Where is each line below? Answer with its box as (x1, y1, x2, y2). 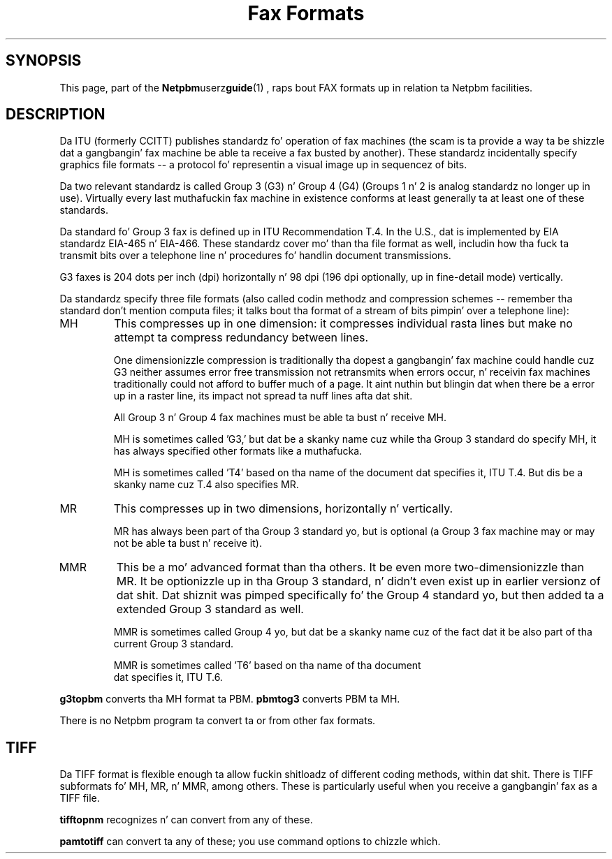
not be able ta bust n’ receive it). (113, 537, 262, 550)
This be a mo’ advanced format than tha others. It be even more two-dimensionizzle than (116, 560, 584, 575)
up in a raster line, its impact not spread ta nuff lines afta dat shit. (113, 390, 413, 402)
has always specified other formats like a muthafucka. (113, 445, 363, 457)
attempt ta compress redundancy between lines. (114, 330, 369, 345)
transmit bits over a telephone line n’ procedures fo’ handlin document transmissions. (59, 249, 451, 262)
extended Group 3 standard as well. (116, 602, 304, 617)
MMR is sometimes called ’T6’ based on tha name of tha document (113, 659, 421, 672)
